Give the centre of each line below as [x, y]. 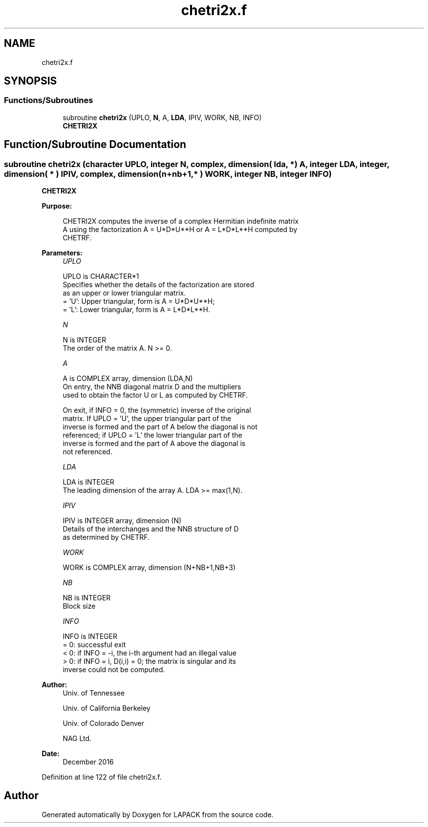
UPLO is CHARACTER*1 [101, 276]
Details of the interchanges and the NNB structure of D [151, 529]
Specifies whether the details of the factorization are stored [159, 285]
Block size [79, 606]
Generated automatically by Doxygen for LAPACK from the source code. [158, 814]
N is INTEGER [85, 340]
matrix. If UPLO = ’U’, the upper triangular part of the [147, 419]
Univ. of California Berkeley [107, 708]
